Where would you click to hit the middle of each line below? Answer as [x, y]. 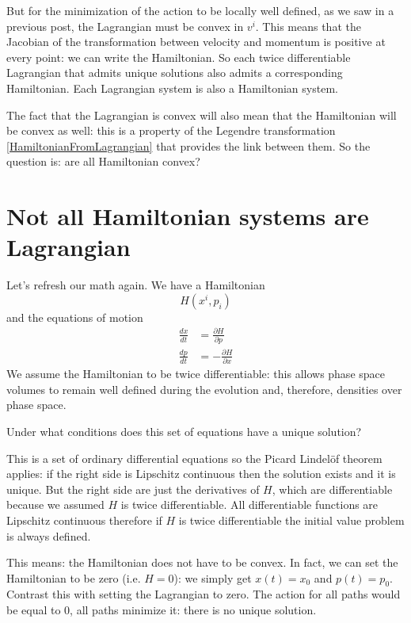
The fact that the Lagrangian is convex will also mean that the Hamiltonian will [202, 115]
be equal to [34, 610]
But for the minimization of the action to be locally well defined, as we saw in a [200, 10]
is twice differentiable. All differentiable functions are [249, 505]
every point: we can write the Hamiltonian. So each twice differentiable [179, 57]
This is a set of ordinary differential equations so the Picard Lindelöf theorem [194, 458]
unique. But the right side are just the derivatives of [133, 489]
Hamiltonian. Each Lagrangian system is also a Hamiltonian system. [172, 88]
